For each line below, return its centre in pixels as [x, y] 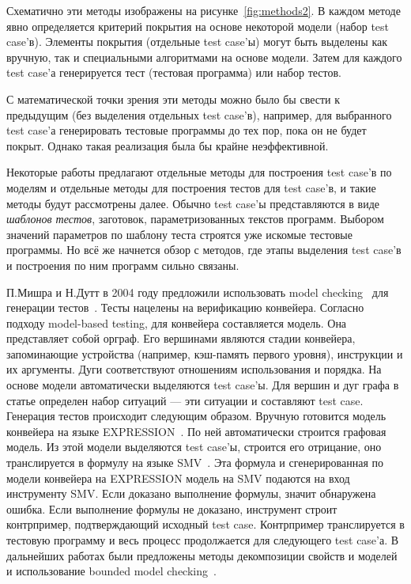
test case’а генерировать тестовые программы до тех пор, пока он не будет [187, 130]
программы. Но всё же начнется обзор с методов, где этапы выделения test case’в [204, 250]
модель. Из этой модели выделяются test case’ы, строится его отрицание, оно [194, 447]
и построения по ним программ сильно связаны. [123, 265]
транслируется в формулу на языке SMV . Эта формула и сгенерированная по [195, 463]
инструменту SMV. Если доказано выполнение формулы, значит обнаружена [191, 493]
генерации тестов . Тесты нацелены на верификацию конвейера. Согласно [185, 307]
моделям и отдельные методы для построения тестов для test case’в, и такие [191, 187]
